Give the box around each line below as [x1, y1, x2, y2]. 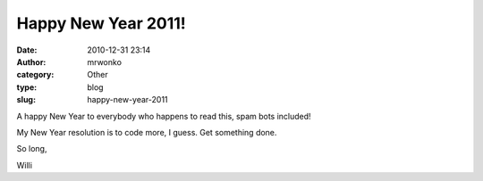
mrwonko [87, 56, 123, 67]
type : [16, 81, 38, 93]
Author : [16, 56, 47, 67]
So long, [16, 144, 47, 154]
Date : [16, 45, 38, 55]
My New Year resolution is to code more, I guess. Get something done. [16, 127, 277, 137]
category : [16, 70, 55, 80]
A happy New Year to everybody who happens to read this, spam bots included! [16, 111, 312, 121]
